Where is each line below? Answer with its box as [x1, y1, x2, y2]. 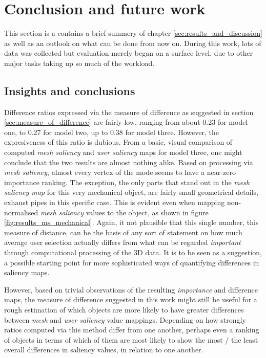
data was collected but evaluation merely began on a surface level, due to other [4, 48, 253, 58]
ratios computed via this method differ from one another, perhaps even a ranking [4, 324, 259, 335]
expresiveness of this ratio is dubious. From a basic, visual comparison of [4, 137, 233, 147]
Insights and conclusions [4, 82, 135, 98]
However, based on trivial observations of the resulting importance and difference [4, 284, 258, 295]
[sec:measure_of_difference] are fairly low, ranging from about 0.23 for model [4, 117, 248, 127]
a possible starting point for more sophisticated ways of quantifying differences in [4, 257, 259, 267]
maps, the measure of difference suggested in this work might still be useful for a [4, 294, 257, 305]
